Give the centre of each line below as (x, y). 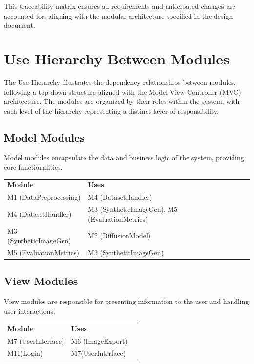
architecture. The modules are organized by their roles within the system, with (122, 101)
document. (20, 25)
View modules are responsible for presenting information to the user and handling (127, 301)
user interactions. (30, 311)
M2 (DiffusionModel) (119, 235)
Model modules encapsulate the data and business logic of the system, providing (124, 157)
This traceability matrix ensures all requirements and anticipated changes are (120, 6)
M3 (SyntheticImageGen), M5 (133, 209)
